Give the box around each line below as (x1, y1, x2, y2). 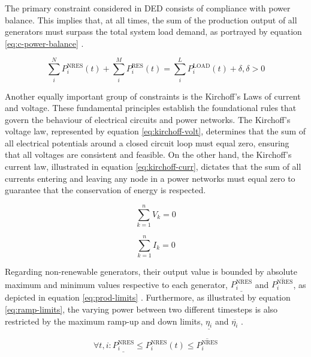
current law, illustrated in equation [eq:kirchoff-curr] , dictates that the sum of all (5, 160, 301, 173)
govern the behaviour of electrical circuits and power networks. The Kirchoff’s (5, 113, 291, 125)
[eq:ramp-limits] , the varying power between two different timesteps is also (5, 302, 278, 315)
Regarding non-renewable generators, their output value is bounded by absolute (5, 265, 297, 278)
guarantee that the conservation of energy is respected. (5, 184, 206, 196)
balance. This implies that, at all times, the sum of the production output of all (5, 13, 297, 26)
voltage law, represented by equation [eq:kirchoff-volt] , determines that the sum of (5, 125, 306, 137)
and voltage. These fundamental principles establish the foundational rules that (5, 101, 297, 114)
